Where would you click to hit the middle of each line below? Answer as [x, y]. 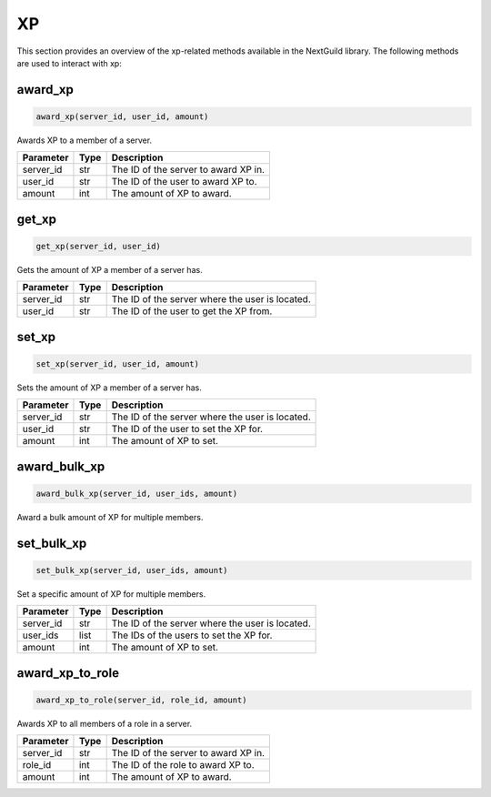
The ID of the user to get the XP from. [192, 311]
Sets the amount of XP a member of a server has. [109, 388]
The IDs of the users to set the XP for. [192, 635]
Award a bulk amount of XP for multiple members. [110, 517]
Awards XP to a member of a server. [85, 140]
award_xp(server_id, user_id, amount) [122, 116]
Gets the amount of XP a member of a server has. [110, 269]
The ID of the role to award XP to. [183, 765]
